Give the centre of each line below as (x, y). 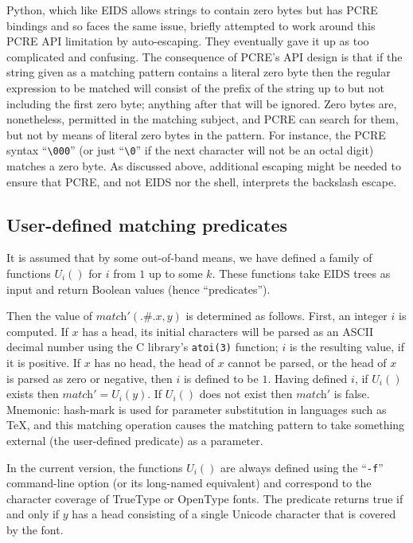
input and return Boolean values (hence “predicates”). (138, 289)
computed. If (37, 331)
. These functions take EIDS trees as (301, 273)
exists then (33, 394)
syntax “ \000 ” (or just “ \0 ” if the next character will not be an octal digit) (190, 150)
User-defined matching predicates (147, 224)
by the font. (35, 530)
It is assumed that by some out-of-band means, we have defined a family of (189, 258)
